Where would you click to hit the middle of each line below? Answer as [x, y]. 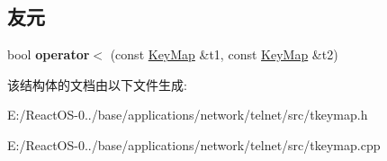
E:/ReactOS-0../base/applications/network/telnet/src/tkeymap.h [188, 115]
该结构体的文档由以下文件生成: [97, 84]
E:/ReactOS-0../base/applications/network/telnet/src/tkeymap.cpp [194, 144]
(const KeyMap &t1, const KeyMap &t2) [224, 54]
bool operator [49, 54]
